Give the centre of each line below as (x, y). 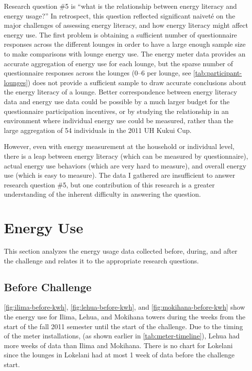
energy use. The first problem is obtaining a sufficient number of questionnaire (121, 34)
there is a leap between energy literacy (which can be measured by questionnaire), (126, 156)
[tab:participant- (218, 73)
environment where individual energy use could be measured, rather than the (119, 121)
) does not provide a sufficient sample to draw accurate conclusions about (137, 82)
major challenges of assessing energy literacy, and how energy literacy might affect (126, 25)
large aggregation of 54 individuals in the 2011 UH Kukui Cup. (98, 130)
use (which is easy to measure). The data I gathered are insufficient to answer (120, 175)
